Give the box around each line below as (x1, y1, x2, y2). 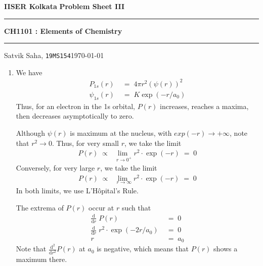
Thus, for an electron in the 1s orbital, (16, 100, 135, 111)
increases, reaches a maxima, (160, 100, 249, 111)
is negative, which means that (97, 243, 189, 254)
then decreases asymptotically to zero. (16, 111, 134, 121)
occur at (89, 202, 114, 212)
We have (16, 67, 42, 77)
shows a (213, 243, 238, 254)
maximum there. (16, 253, 67, 264)
